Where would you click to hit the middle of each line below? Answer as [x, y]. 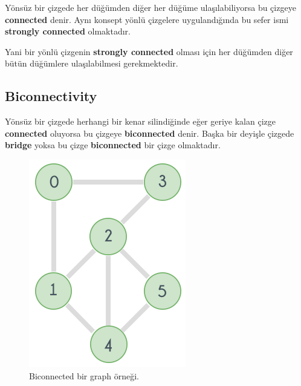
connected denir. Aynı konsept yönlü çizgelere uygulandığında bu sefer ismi [147, 19]
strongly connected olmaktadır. [68, 31]
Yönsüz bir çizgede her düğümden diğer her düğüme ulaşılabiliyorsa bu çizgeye [150, 7]
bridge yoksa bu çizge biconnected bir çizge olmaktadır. [113, 145]
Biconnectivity [51, 96]
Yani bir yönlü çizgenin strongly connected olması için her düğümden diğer [149, 51]
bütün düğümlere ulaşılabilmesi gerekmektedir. [92, 63]
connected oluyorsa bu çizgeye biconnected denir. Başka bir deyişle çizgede [150, 133]
